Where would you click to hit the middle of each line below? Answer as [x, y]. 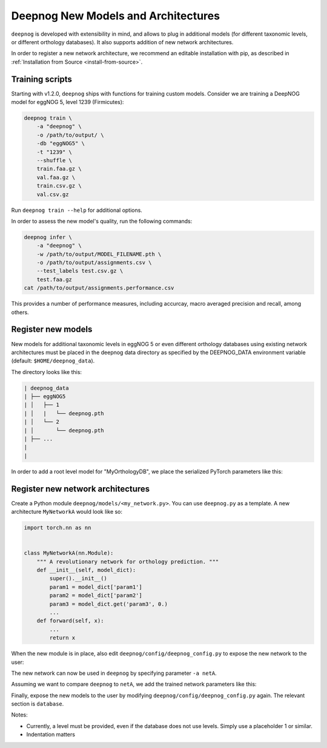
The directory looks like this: [46, 372]
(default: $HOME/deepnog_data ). [53, 361]
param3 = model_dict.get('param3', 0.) [108, 604]
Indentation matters [51, 735]
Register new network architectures [81, 489]
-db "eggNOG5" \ [61, 143]
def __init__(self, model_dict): [86, 570]
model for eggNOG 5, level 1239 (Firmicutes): [68, 102]
